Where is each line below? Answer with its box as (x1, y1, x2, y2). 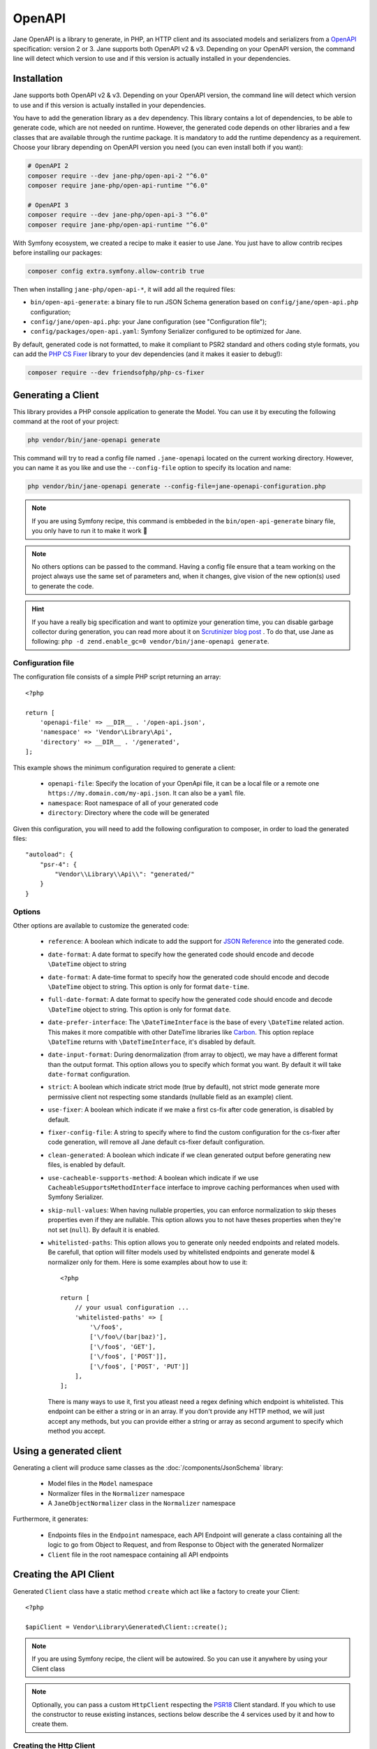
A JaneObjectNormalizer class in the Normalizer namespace (47, 1499, 236, 1508)
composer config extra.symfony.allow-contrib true (27, 267, 205, 275)
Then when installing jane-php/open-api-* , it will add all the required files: (13, 285, 236, 293)
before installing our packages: (13, 248, 103, 257)
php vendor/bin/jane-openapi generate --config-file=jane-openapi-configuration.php (27, 483, 326, 490)
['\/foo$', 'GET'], (89, 1343, 156, 1350)
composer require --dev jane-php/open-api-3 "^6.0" (27, 211, 209, 219)
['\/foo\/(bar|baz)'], (89, 1333, 168, 1341)
